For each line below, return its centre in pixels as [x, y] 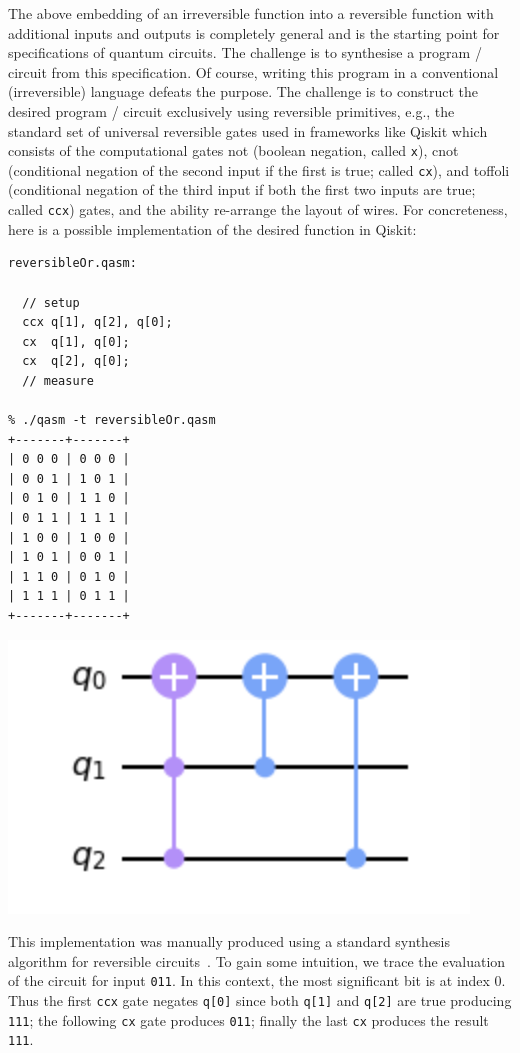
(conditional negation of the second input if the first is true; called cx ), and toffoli [259, 169]
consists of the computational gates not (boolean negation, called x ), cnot [233, 150]
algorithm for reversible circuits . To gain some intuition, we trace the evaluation [257, 960]
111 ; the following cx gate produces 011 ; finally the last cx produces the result [248, 1019]
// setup [51, 302]
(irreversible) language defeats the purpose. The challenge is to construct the [243, 91]
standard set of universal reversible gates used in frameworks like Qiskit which [248, 130]
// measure [58, 380]
